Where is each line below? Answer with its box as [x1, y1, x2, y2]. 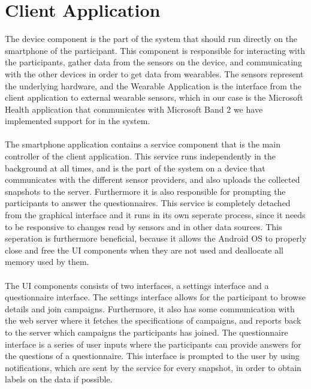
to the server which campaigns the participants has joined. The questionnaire [5, 325, 288, 338]
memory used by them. [5, 255, 89, 268]
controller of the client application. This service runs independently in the [5, 150, 276, 162]
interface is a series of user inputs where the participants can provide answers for [5, 337, 301, 350]
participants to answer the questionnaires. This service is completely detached [5, 197, 291, 209]
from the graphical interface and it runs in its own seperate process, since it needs [5, 209, 306, 221]
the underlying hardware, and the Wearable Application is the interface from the [5, 79, 302, 92]
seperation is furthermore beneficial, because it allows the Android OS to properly [5, 232, 307, 245]
